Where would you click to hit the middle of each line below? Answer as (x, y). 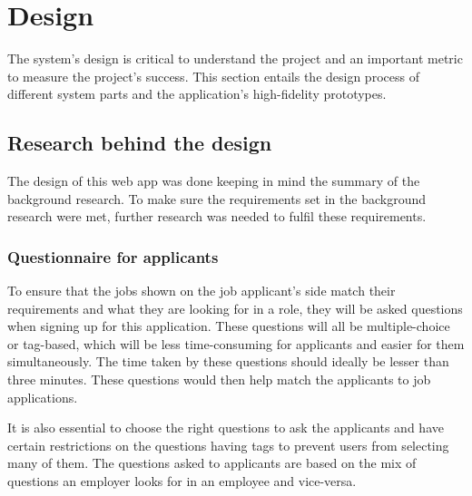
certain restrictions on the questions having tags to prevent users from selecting (228, 445)
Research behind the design (140, 143)
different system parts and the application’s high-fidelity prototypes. (197, 94)
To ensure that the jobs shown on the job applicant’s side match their (202, 291)
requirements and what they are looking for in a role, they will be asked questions (235, 308)
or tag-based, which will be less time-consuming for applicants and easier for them (236, 343)
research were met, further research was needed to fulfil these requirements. (217, 216)
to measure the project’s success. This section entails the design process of (213, 76)
